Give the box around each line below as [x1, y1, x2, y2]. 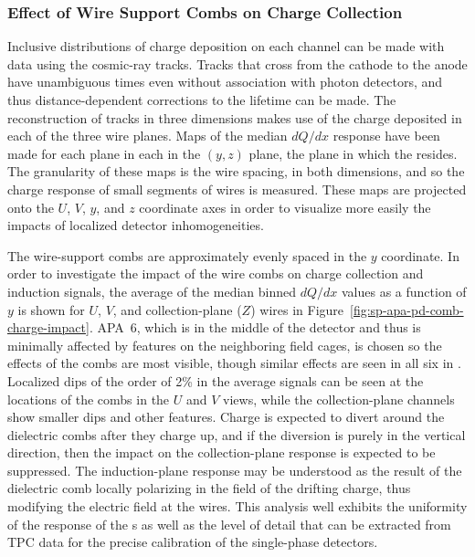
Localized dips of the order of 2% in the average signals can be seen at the [7, 371, 424, 390]
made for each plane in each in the [7, 143, 201, 163]
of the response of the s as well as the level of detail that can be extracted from [7, 514, 451, 533]
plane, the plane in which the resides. [248, 143, 458, 163]
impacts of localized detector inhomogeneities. [7, 215, 264, 235]
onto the [7, 197, 54, 216]
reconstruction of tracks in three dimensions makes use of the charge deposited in [7, 108, 462, 127]
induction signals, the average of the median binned [7, 281, 296, 300]
